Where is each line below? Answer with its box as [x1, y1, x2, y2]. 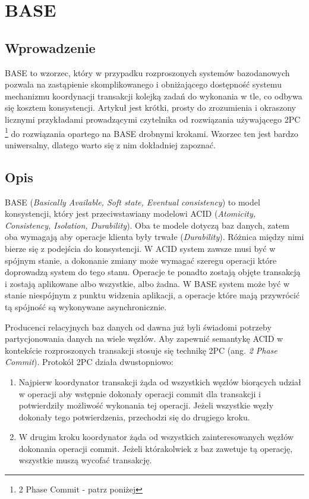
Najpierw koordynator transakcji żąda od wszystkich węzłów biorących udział [18, 375, 301, 388]
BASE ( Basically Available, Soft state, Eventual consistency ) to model [5, 195, 260, 208]
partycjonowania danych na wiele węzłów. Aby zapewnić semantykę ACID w [5, 332, 283, 345]
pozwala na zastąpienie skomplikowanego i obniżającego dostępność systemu [5, 78, 282, 91]
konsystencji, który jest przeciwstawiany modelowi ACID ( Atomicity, [5, 207, 256, 220]
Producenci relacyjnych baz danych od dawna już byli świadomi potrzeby [5, 320, 272, 333]
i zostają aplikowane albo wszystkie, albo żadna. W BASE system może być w [5, 277, 290, 289]
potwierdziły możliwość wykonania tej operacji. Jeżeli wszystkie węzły [18, 399, 274, 411]
